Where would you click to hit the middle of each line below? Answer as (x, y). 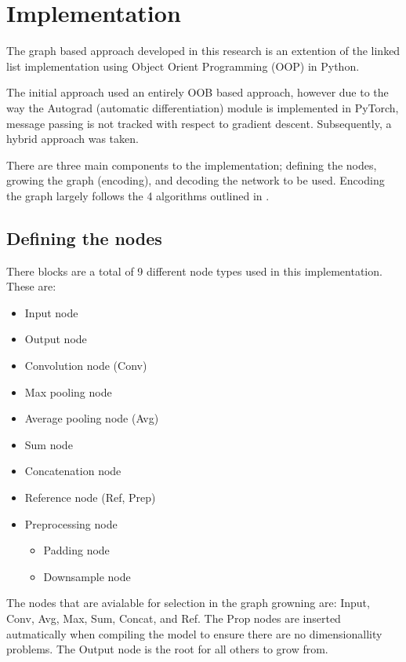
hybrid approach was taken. (72, 139)
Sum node (49, 444)
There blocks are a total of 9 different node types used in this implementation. (194, 271)
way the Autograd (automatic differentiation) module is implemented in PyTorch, (203, 107)
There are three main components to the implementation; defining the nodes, (192, 165)
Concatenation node (73, 471)
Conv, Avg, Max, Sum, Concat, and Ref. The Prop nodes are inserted (174, 618)
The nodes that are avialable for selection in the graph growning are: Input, (188, 603)
